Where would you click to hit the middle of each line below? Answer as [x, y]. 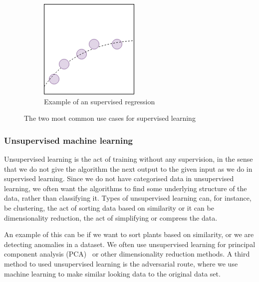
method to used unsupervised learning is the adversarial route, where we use [121, 263]
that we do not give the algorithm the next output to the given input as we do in [128, 168]
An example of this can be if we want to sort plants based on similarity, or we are [129, 234]
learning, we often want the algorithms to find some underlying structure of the [126, 188]
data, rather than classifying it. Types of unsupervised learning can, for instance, [128, 198]
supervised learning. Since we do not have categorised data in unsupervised [119, 178]
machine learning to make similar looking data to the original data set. [112, 273]
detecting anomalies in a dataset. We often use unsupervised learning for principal [130, 244]
